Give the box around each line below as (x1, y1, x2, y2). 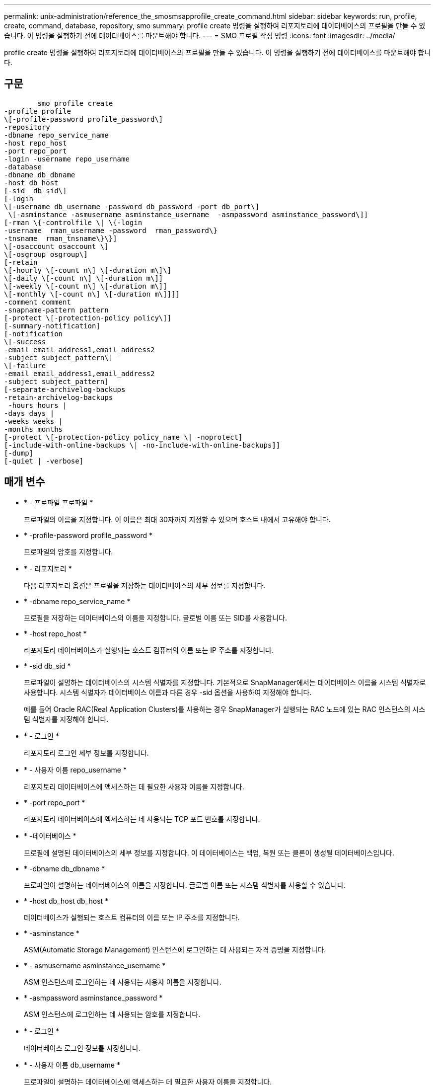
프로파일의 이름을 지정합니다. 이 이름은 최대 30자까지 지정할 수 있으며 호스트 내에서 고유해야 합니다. (24, 515, 331, 524)
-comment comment (4, 298, 71, 306)
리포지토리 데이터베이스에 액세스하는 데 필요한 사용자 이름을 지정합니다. (24, 782, 244, 791)
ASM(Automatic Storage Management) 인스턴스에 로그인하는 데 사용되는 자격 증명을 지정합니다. (24, 945, 326, 954)
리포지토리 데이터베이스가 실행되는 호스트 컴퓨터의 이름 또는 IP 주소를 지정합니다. (24, 645, 274, 654)
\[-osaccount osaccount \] (4, 242, 109, 250)
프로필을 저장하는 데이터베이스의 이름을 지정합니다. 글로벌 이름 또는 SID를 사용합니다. (24, 613, 288, 622)
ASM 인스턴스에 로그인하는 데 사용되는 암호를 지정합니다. (24, 1009, 201, 1018)
